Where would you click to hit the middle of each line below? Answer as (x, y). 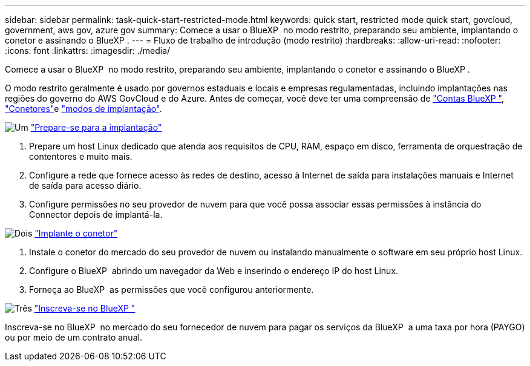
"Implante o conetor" (76, 233)
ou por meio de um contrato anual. (74, 337)
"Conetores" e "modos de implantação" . (83, 109)
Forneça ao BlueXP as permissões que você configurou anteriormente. (172, 289)
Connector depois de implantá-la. (96, 214)
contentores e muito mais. (81, 156)
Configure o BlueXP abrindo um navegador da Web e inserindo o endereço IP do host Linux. (214, 271)
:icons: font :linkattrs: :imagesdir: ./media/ (88, 51)
